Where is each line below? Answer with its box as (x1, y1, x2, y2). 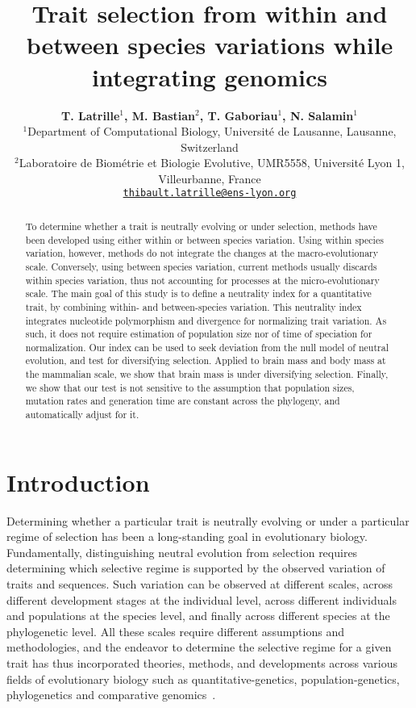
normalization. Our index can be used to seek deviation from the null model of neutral (25, 340, 389, 354)
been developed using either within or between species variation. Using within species (25, 233, 384, 246)
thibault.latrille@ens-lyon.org (123, 187, 297, 199)
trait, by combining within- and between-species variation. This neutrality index (25, 300, 362, 313)
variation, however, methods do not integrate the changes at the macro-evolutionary (25, 246, 379, 260)
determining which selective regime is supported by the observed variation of (6, 559, 385, 576)
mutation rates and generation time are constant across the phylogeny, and (25, 394, 340, 408)
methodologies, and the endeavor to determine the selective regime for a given (6, 639, 392, 656)
